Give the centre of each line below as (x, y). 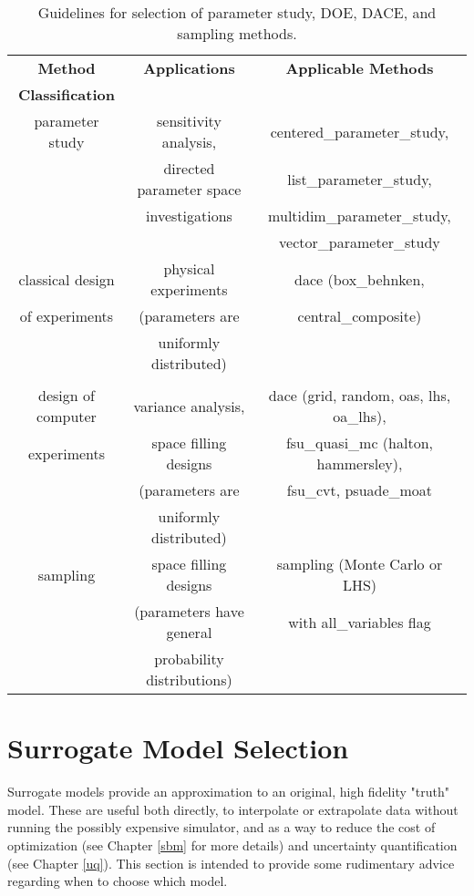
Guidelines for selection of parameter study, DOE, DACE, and (237, 12)
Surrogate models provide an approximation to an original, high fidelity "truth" (228, 792)
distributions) (189, 680)
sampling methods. (237, 33)
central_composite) (360, 316)
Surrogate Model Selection (178, 748)
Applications (189, 68)
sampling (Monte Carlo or (360, 564)
